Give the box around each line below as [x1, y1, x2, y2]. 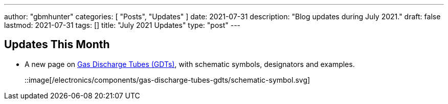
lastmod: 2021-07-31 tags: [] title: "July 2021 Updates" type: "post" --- [4, 21, 241, 29]
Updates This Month [4, 38, 110, 51]
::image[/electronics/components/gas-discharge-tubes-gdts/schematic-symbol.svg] [25, 75, 310, 84]
